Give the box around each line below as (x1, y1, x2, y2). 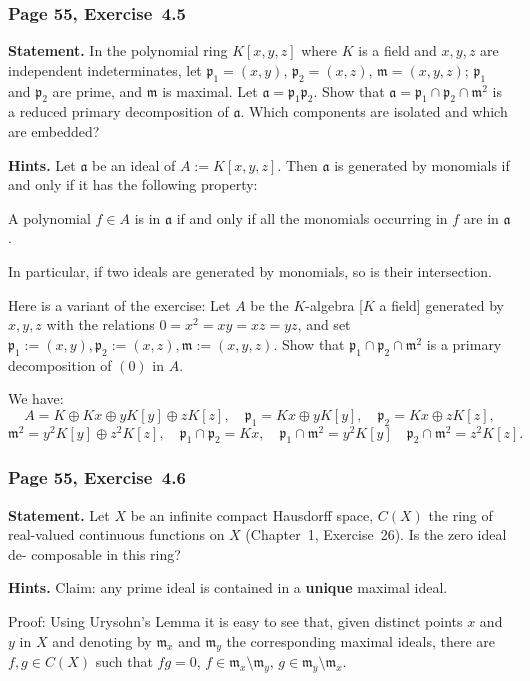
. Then (277, 154, 318, 175)
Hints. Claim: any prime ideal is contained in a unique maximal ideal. (8, 577, 448, 598)
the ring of (428, 504, 493, 525)
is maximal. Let (162, 80, 258, 101)
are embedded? (8, 121, 100, 141)
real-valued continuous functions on (8, 524, 225, 545)
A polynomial (8, 207, 91, 228)
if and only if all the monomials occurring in (176, 207, 448, 228)
